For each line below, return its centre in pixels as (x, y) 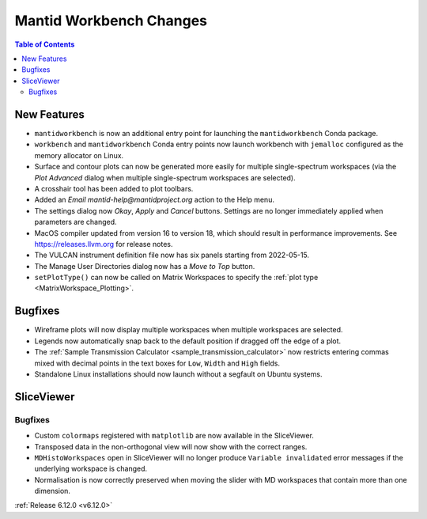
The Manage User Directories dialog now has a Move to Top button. (145, 266)
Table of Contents (45, 44)
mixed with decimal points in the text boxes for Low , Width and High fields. (157, 363)
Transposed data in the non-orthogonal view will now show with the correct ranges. (171, 446)
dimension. (53, 491)
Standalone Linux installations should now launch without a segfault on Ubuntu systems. (178, 374)
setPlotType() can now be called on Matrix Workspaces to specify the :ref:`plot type (176, 278)
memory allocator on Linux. (79, 155)
